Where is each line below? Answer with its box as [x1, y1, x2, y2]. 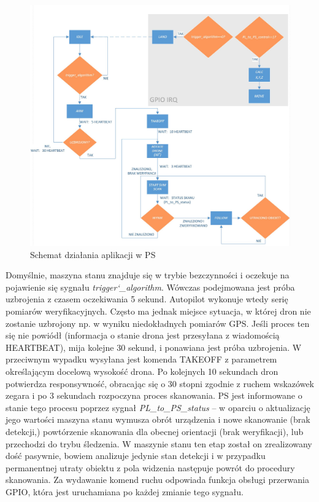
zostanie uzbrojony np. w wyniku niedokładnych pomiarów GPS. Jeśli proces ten [6, 316, 310, 329]
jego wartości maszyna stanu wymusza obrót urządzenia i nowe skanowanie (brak [6, 413, 310, 426]
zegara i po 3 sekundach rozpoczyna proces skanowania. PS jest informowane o [6, 389, 302, 402]
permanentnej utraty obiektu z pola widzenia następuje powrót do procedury [6, 461, 295, 474]
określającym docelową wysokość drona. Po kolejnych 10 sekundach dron [6, 365, 279, 378]
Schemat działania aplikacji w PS [30, 248, 156, 261]
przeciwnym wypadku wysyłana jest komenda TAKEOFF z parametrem [6, 353, 277, 366]
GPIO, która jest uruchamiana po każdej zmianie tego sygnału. [6, 485, 244, 498]
